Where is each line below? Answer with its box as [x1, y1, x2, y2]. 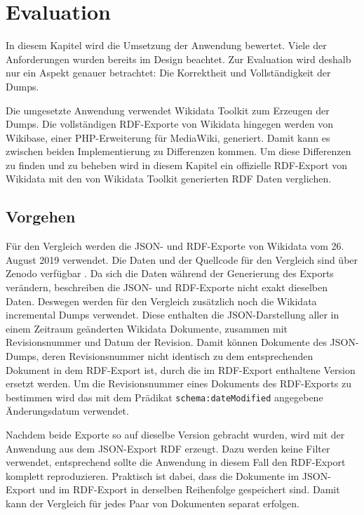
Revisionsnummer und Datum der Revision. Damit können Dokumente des [6, 335, 327, 349]
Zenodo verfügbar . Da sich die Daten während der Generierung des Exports [6, 266, 334, 281]
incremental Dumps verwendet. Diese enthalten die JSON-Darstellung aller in [6, 307, 339, 322]
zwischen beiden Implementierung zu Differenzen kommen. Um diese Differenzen [6, 144, 351, 159]
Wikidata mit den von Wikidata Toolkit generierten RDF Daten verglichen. [6, 171, 332, 186]
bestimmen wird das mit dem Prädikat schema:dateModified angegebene [6, 389, 323, 404]
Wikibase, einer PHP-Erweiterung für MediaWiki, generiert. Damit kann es [6, 130, 330, 145]
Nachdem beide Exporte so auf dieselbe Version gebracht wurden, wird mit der [6, 427, 345, 442]
